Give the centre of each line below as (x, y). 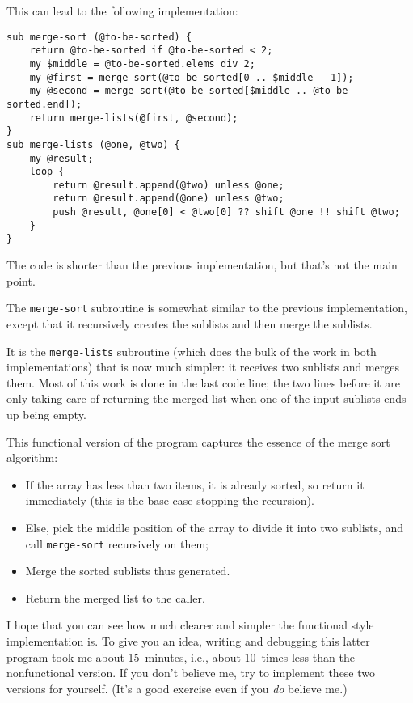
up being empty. (46, 414)
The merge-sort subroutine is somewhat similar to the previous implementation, (207, 308)
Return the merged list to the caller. (115, 597)
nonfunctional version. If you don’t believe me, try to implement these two (191, 673)
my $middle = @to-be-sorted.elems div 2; (142, 64)
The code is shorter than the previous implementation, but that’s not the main (202, 265)
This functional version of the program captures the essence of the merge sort (198, 441)
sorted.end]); (44, 104)
